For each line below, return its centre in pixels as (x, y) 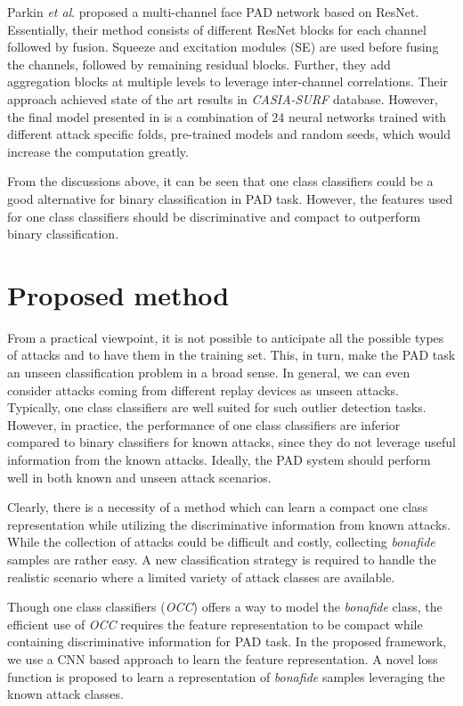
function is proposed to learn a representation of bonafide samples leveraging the (226, 676)
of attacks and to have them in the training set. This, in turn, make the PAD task (231, 355)
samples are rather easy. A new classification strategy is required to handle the (222, 559)
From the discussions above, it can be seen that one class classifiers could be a (220, 181)
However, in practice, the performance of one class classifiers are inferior (204, 424)
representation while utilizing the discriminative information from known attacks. (229, 524)
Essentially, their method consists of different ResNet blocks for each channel (217, 29)
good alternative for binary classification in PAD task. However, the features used (230, 198)
